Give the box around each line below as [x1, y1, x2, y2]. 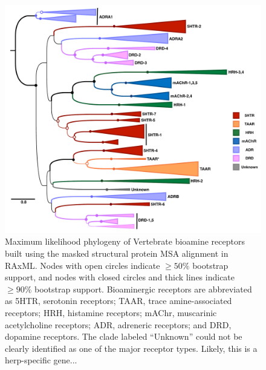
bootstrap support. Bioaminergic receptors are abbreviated [34, 282, 252, 295]
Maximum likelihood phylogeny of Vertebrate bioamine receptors [5, 235, 245, 248]
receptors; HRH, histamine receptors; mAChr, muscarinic [5, 306, 217, 319]
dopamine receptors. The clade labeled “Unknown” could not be [5, 330, 242, 343]
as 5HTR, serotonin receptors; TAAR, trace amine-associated [5, 294, 232, 307]
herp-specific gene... [5, 354, 77, 366]
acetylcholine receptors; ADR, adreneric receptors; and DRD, [5, 318, 232, 331]
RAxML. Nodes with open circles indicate [5, 259, 160, 271]
